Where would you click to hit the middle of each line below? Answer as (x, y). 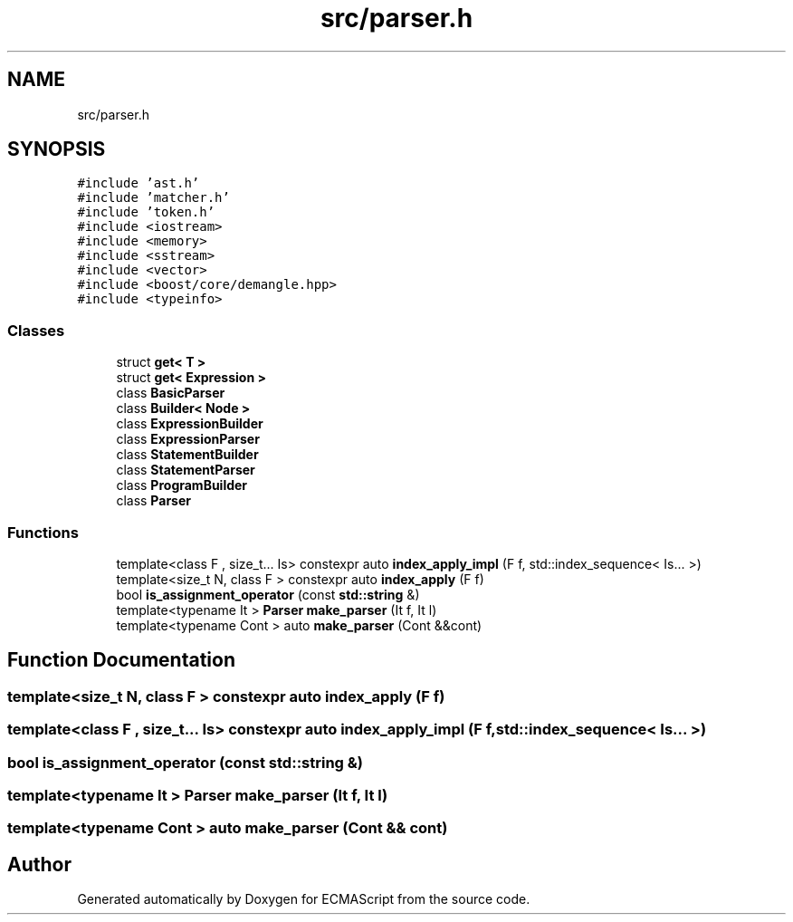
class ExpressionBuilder (190, 424)
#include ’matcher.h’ (153, 198)
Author (39, 864)
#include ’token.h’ (146, 212)
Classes (36, 330)
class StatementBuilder (187, 455)
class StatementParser (186, 470)
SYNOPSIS (57, 149)
